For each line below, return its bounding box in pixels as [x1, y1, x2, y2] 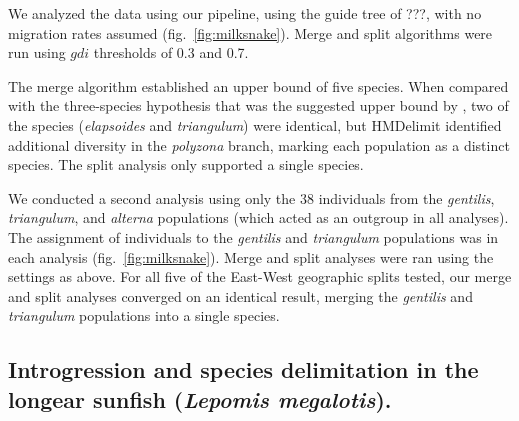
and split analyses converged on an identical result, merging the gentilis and [8, 285, 473, 306]
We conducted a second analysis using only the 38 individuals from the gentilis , [8, 187, 495, 208]
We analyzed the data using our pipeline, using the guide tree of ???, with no [8, 3, 482, 23]
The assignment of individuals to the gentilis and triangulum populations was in [8, 226, 499, 247]
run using [8, 42, 66, 63]
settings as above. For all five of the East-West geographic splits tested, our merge [8, 266, 512, 287]
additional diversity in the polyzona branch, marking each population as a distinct [8, 134, 510, 155]
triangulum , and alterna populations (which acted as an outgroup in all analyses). [8, 207, 509, 228]
